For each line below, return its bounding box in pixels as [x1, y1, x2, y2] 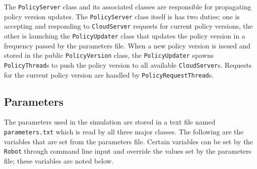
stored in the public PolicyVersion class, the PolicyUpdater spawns [4, 50, 214, 60]
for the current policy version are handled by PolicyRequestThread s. [4, 69, 214, 80]
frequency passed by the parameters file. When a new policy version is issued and [4, 40, 251, 50]
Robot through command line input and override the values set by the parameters [4, 146, 252, 156]
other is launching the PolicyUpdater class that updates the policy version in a [4, 30, 245, 41]
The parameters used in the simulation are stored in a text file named [4, 117, 215, 127]
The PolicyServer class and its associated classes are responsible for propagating [4, 1, 252, 11]
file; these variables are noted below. [4, 155, 114, 166]
